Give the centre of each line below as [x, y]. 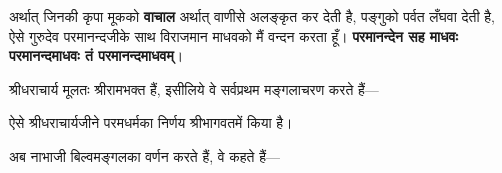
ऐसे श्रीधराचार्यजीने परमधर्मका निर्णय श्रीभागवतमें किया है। [151, 122]
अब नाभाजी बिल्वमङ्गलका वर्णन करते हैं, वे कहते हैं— [144, 155]
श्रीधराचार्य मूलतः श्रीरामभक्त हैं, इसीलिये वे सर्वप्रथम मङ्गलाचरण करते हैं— [194, 88]
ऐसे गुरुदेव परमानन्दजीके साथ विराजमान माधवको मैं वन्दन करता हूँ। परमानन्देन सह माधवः [233, 35]
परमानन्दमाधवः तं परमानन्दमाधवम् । [96, 55]
